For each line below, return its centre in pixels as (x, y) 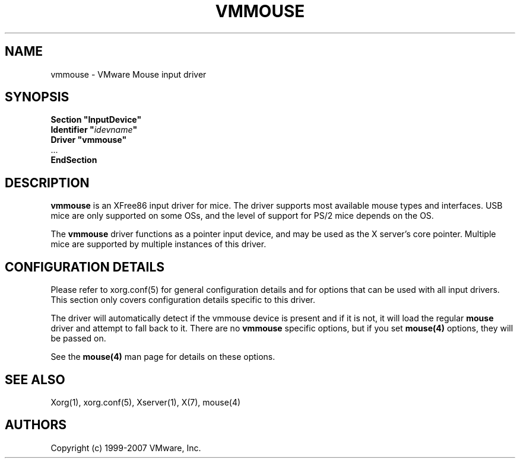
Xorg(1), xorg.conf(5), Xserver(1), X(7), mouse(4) (146, 402)
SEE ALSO (35, 379)
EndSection (74, 160)
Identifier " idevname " (94, 130)
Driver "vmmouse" (89, 140)
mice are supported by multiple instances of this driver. (158, 244)
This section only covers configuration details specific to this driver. (183, 300)
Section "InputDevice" (96, 120)
